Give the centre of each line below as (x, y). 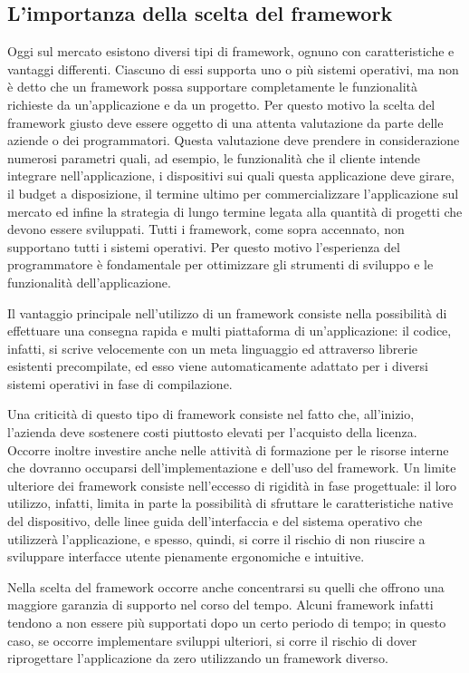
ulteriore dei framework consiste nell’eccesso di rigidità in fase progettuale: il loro (232, 485)
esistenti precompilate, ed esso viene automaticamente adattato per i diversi (218, 366)
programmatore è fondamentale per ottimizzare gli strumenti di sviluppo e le (220, 264)
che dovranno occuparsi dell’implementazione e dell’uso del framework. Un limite (232, 468)
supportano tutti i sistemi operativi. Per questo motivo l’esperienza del (204, 246)
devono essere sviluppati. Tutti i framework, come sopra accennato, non (206, 229)
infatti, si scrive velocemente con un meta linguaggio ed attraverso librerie (213, 348)
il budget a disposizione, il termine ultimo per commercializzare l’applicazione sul (233, 193)
